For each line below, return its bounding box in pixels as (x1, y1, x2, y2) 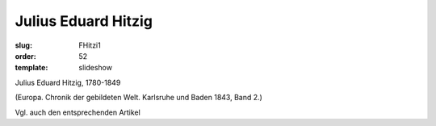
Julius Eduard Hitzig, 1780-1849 (15, 78, 121, 87)
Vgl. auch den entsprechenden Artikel (15, 107, 140, 117)
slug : (15, 40, 32, 50)
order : (15, 51, 36, 61)
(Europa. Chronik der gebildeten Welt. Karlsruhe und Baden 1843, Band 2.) (15, 93, 262, 103)
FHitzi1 (78, 40, 101, 50)
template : (15, 63, 48, 73)
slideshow (78, 63, 113, 73)
